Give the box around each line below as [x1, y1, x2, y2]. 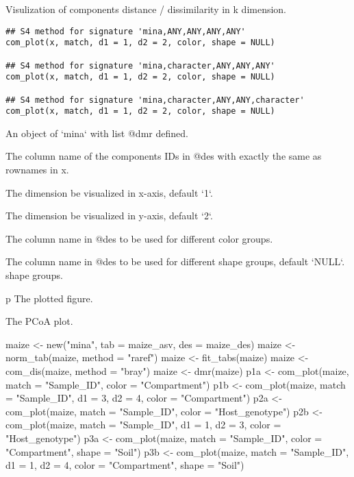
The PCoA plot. [5, 314, 73, 328]
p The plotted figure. [5, 291, 93, 305]
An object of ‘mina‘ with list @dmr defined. [5, 125, 188, 140]
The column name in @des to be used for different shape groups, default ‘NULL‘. [5, 254, 345, 269]
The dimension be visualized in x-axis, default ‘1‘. [5, 185, 213, 199]
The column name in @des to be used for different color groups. [5, 231, 273, 245]
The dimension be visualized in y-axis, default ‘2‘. [5, 208, 213, 223]
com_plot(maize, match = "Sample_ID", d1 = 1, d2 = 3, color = [5, 417, 281, 432]
